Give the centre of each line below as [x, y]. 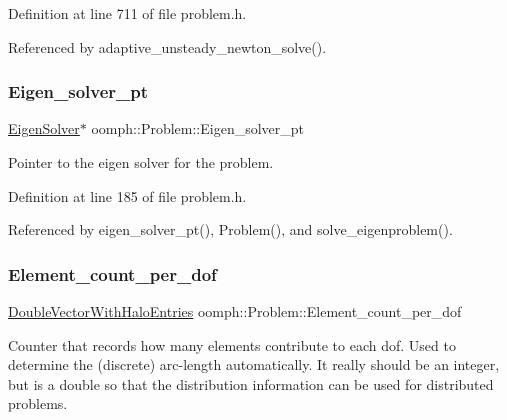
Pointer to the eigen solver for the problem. [141, 162]
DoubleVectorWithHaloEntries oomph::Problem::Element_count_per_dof [235, 311]
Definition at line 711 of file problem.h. [127, 13]
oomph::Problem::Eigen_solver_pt [198, 128]
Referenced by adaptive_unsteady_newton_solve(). [167, 46]
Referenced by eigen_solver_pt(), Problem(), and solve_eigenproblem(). [230, 229]
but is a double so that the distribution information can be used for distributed [251, 383]
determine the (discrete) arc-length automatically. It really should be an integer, [254, 364]
